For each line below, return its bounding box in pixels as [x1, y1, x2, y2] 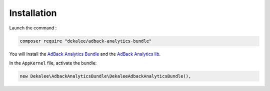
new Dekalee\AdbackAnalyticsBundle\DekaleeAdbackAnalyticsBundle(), [19, 73, 191, 79]
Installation [9, 7, 57, 18]
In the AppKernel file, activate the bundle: [9, 60, 97, 66]
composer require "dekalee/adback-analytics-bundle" [19, 38, 152, 44]
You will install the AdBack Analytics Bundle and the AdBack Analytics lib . [9, 51, 161, 57]
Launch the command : [9, 25, 57, 31]
